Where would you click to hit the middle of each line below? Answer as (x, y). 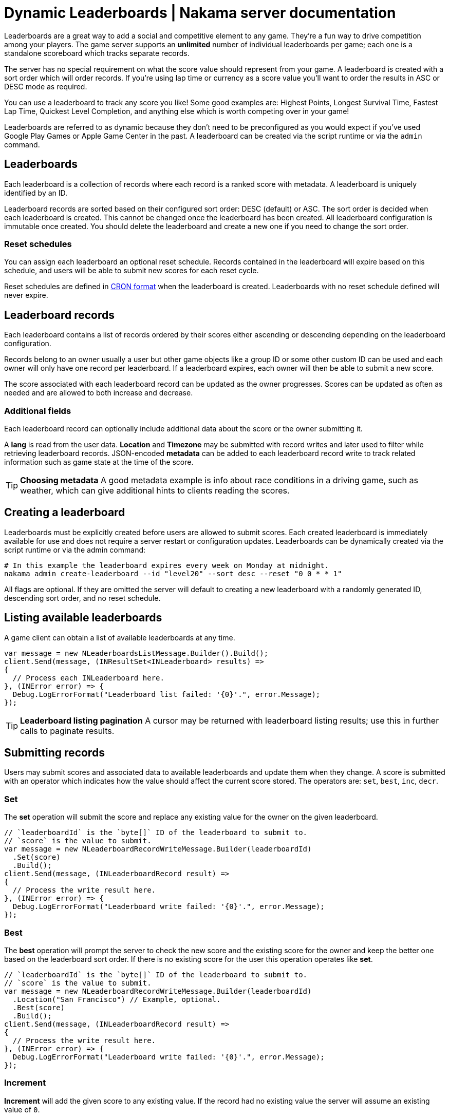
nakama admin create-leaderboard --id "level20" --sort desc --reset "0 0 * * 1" (173, 573)
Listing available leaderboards (83, 618)
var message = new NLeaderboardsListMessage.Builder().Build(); (136, 653)
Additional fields (38, 411)
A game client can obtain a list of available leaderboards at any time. (120, 637)
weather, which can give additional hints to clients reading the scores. (155, 490)
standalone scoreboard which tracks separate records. (97, 53)
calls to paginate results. (67, 731)
